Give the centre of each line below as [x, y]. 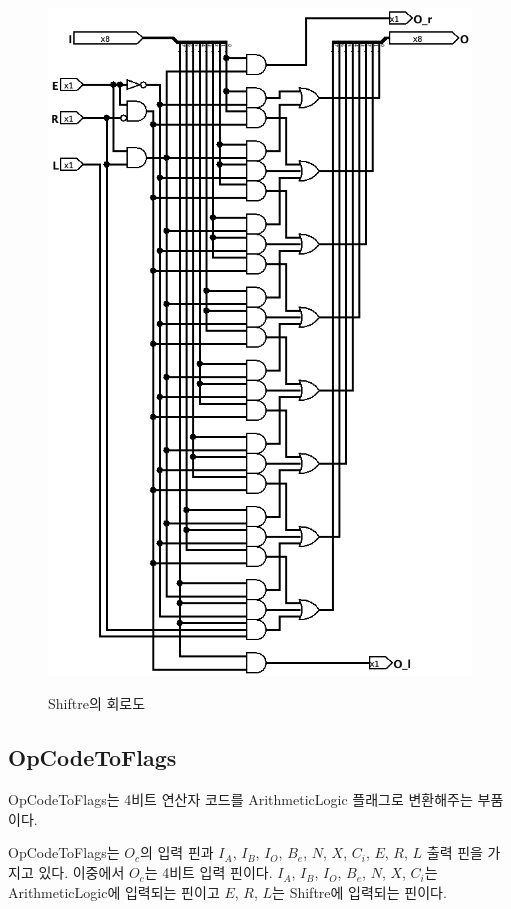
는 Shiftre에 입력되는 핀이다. [359, 891]
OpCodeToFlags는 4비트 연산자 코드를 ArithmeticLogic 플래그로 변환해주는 [240, 799]
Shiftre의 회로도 [97, 703]
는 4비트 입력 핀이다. [208, 872]
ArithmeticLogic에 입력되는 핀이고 [114, 891]
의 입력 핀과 [176, 852]
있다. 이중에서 [81, 872]
